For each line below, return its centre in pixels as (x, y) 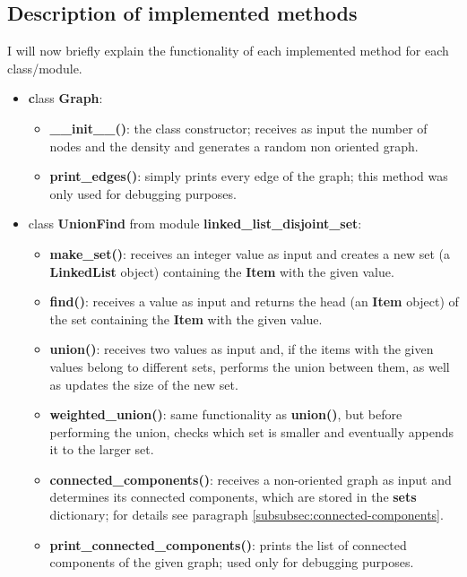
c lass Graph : (65, 98)
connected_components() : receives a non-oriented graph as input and (251, 479)
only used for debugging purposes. (143, 193)
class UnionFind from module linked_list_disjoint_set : (195, 224)
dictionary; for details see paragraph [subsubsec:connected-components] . (246, 515)
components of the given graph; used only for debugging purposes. (232, 562)
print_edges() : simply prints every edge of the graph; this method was (249, 176)
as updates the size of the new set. (144, 384)
